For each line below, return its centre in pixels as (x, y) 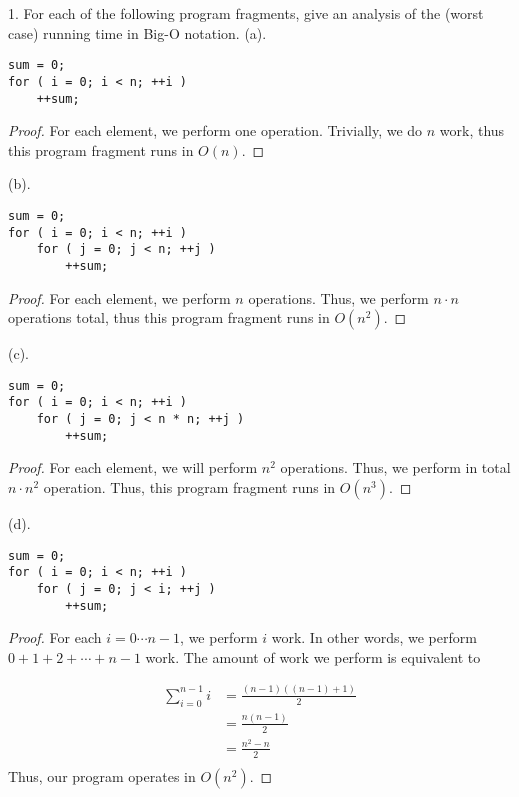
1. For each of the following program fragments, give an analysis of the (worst (246, 13)
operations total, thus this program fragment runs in (169, 317)
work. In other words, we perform (374, 637)
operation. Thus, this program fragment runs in (189, 486)
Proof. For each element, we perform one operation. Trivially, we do (215, 130)
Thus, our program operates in (102, 775)
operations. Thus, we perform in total (395, 467)
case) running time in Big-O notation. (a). (137, 32)
